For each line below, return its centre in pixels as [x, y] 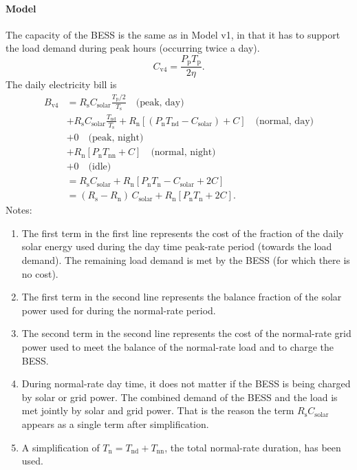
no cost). [40, 273]
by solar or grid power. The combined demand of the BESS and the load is [180, 397]
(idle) [100, 167]
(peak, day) [160, 102]
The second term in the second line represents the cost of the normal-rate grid [186, 333]
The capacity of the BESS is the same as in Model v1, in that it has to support [173, 34]
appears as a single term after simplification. [115, 423]
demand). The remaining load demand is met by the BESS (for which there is [186, 259]
